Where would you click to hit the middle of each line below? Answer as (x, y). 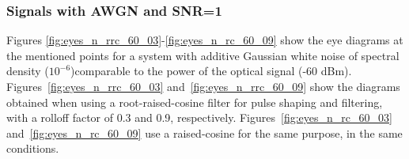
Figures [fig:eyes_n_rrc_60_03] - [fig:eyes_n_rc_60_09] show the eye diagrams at (205, 40)
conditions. (33, 148)
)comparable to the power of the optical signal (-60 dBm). (211, 71)
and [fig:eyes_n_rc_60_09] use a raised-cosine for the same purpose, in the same (204, 132)
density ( (28, 71)
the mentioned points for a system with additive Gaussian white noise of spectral (203, 55)
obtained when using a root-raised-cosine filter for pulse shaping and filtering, (195, 102)
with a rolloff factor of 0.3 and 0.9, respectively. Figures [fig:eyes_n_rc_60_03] (199, 117)
